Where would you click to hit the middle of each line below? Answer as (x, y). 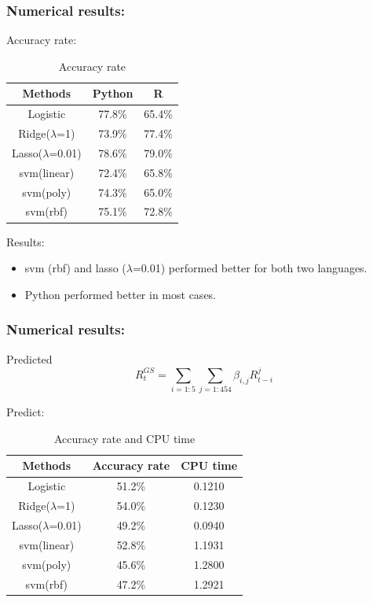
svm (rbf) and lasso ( (75, 268)
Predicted (29, 358)
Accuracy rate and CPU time (124, 438)
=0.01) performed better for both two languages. (250, 268)
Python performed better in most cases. (121, 294)
